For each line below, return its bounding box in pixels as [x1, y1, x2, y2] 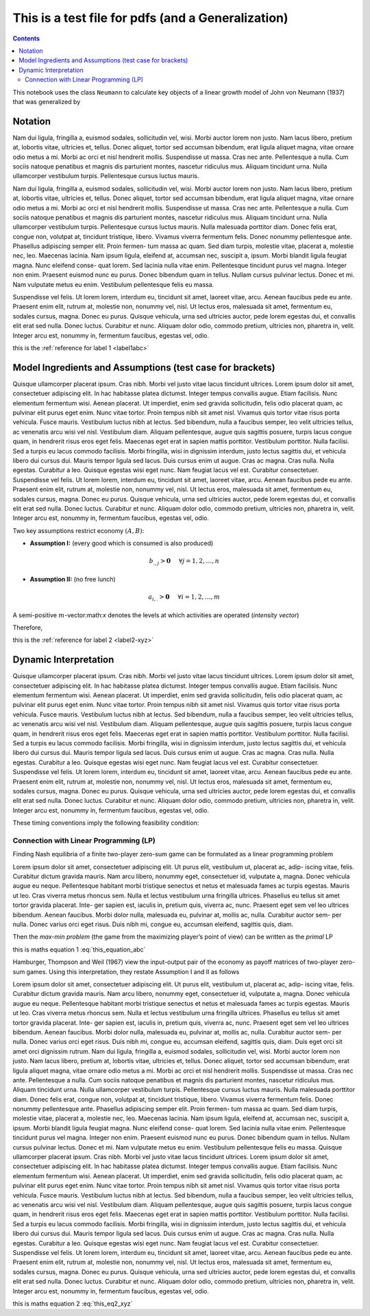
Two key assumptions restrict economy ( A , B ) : [12, 526, 145, 534]
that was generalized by [12, 97, 81, 105]
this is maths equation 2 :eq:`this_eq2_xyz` [12, 1299, 133, 1308]
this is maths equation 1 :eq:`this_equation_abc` [12, 945, 146, 954]
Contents [12, 34, 40, 42]
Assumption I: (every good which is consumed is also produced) [29, 539, 214, 547]
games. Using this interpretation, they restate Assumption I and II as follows [26, 967, 240, 976]
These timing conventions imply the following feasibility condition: [12, 819, 199, 827]
